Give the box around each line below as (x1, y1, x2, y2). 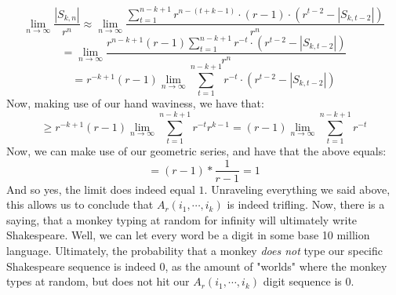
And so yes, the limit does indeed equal (6, 180, 195, 197)
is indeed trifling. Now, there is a (227, 196, 385, 213)
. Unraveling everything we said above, (204, 180, 391, 197)
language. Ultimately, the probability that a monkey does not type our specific (6, 242, 383, 258)
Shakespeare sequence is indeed (6, 257, 156, 274)
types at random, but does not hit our (6, 273, 190, 290)
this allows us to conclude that (6, 196, 154, 213)
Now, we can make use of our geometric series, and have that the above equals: (6, 142, 387, 158)
